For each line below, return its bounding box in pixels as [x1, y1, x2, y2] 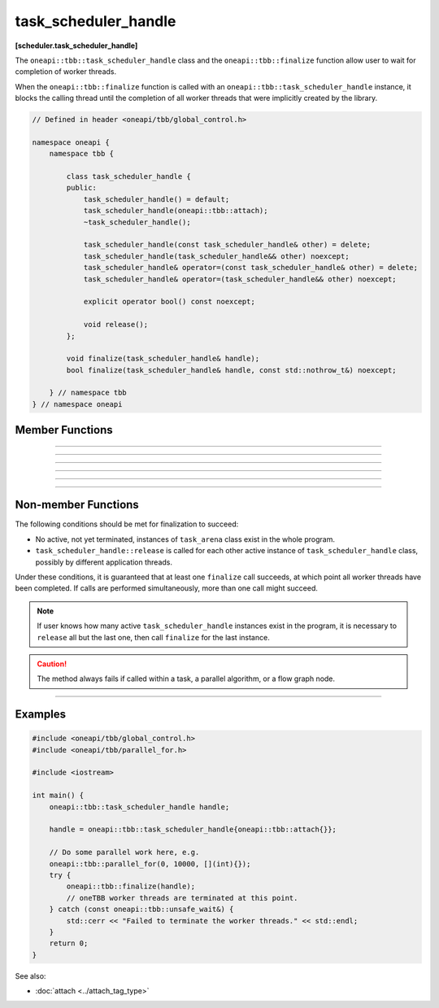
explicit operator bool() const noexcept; [83, 297, 255, 307]
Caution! [37, 659, 67, 669]
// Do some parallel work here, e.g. [49, 848, 200, 857]
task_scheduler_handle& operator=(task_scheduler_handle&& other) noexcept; [83, 274, 398, 284]
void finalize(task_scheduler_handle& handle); [66, 354, 260, 364]
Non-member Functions [15, 498, 140, 512]
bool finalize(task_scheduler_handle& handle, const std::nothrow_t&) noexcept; [66, 365, 398, 374]
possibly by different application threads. [35, 557, 173, 567]
